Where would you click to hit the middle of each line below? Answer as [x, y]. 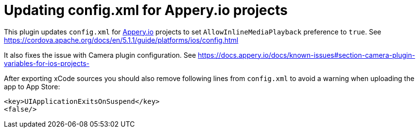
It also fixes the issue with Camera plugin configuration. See [100, 55]
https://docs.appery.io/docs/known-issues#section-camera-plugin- [306, 55]
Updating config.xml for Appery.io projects [146, 10]
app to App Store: [32, 86]
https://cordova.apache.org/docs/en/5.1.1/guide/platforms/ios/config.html [121, 40]
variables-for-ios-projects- [47, 63]
